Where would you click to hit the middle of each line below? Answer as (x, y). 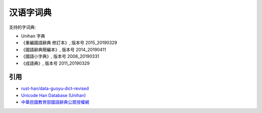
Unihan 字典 (33, 36)
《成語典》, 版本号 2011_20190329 (55, 63)
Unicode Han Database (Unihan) (53, 95)
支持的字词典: (23, 27)
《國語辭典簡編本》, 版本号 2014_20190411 (64, 49)
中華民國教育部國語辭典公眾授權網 (55, 102)
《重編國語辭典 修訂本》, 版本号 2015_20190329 (69, 43)
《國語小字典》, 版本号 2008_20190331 (60, 56)
